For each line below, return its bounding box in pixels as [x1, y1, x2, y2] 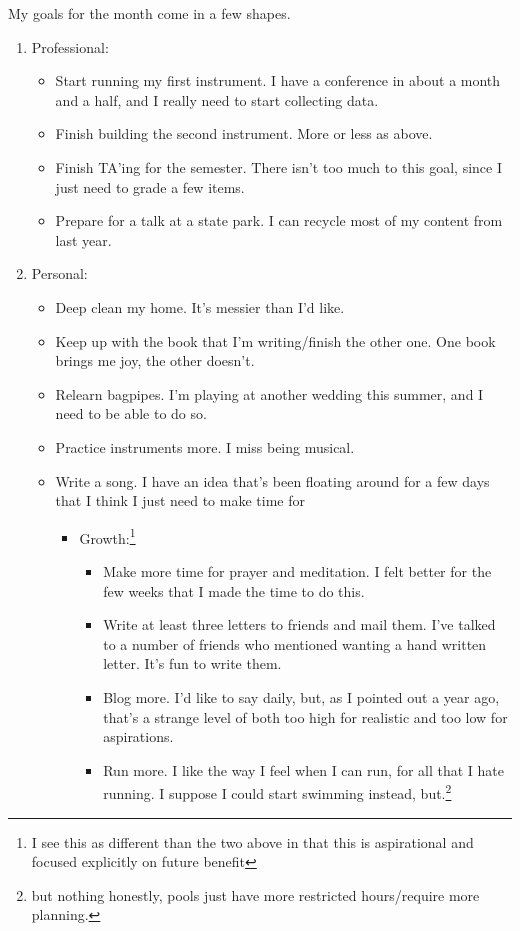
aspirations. [103, 726, 174, 747]
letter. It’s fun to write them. [103, 653, 282, 674]
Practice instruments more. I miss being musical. [55, 436, 355, 457]
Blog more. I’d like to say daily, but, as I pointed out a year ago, [103, 686, 500, 707]
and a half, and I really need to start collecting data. [55, 89, 379, 110]
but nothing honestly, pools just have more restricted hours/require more [31, 884, 480, 905]
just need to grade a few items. [55, 176, 245, 197]
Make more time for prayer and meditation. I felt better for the [103, 560, 492, 581]
